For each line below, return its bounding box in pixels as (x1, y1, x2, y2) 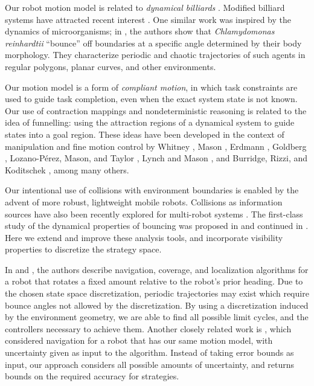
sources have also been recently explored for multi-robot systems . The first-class (5, 207, 303, 220)
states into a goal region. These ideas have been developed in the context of (5, 127, 284, 140)
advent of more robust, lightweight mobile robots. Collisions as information (5, 195, 283, 208)
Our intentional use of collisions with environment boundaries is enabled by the (5, 184, 299, 196)
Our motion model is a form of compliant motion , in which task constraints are (5, 80, 298, 93)
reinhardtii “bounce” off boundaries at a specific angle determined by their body (5, 36, 302, 49)
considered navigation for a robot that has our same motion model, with (5, 334, 273, 347)
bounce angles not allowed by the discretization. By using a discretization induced (5, 298, 309, 311)
